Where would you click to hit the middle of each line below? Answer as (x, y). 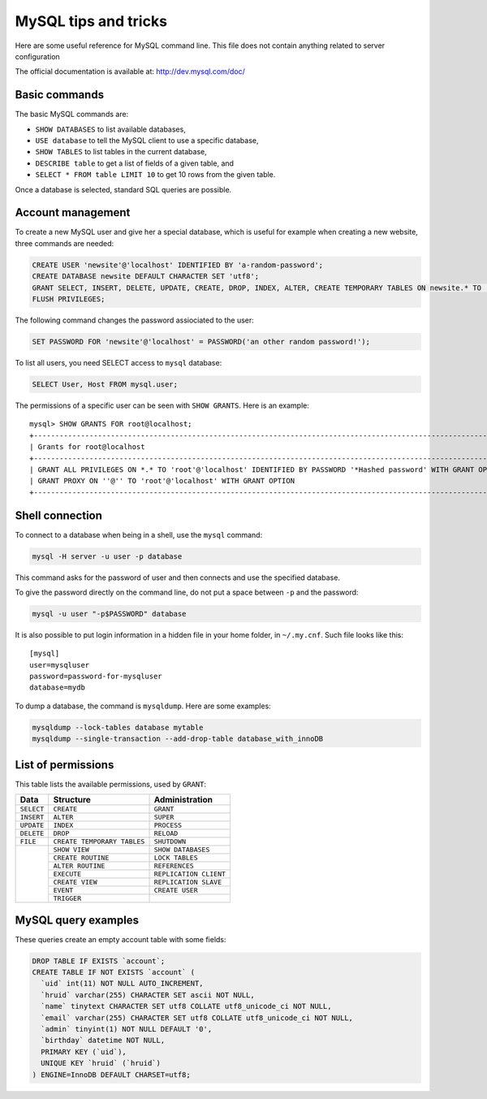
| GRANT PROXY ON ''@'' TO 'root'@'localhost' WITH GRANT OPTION (162, 481)
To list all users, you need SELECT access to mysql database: (119, 362)
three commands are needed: (65, 243)
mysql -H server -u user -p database (107, 556)
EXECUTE (67, 874)
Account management (73, 212)
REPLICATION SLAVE (188, 883)
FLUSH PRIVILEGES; (69, 299)
